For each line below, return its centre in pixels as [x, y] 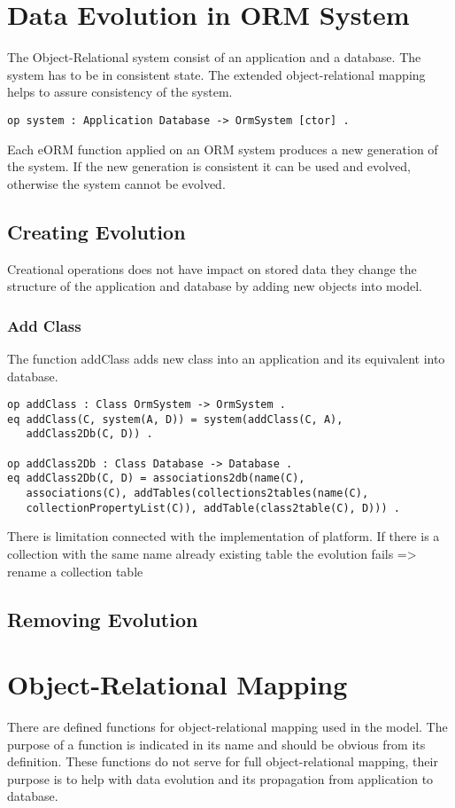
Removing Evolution [103, 619]
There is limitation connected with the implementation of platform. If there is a [224, 536]
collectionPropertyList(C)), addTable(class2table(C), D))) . [213, 508]
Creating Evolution [96, 231]
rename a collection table [75, 571]
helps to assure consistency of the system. [120, 92]
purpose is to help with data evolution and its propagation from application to [220, 778]
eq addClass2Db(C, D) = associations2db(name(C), [156, 479]
